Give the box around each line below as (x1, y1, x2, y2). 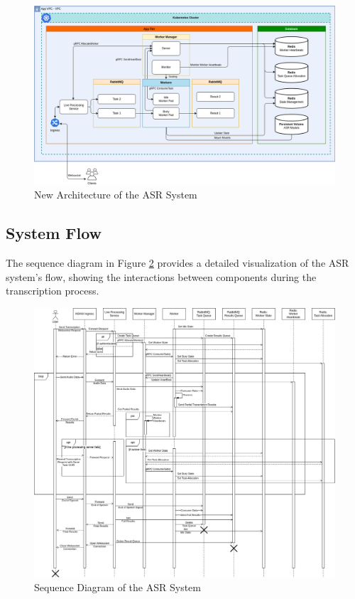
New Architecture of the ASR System (34, 187, 197, 202)
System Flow (6, 222, 102, 244)
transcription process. (6, 283, 99, 298)
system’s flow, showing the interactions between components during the (6, 269, 317, 284)
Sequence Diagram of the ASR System (34, 580, 201, 595)
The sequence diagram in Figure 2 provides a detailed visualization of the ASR (6, 255, 349, 270)
